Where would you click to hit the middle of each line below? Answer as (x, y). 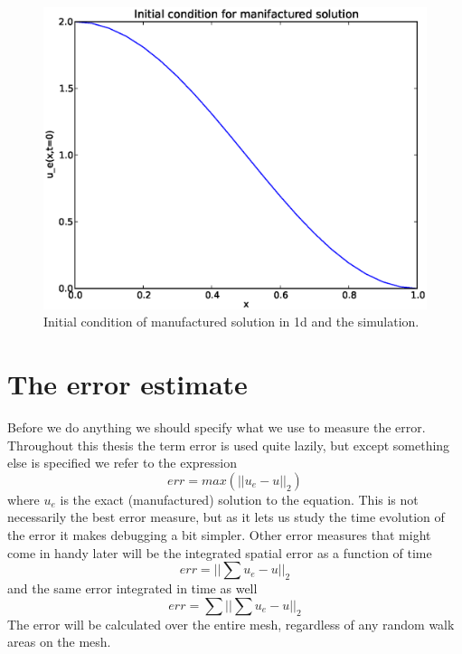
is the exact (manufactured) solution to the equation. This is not (239, 499)
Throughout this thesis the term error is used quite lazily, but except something (229, 445)
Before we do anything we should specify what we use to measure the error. (217, 427)
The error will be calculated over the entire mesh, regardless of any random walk (231, 624)
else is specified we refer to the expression (123, 463)
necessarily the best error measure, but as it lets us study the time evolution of (226, 517)
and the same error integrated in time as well (132, 588)
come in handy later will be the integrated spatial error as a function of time (220, 552)
